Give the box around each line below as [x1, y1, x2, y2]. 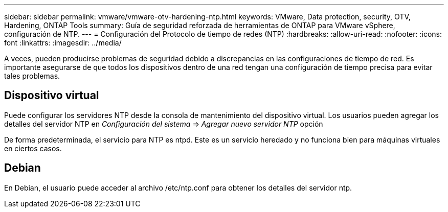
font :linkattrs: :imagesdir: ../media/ [4, 38, 122, 47]
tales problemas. [4, 72, 60, 80]
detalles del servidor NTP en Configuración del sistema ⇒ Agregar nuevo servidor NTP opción [4, 119, 323, 128]
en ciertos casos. [4, 144, 62, 153]
